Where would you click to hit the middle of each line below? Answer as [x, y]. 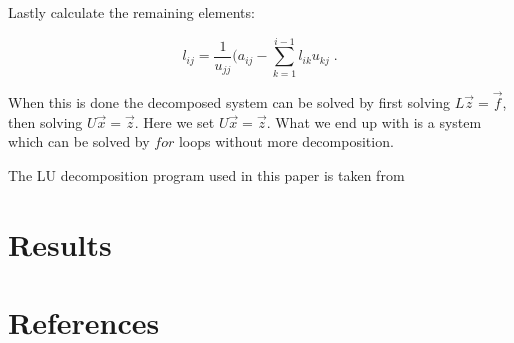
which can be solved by [79, 141]
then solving [45, 121]
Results [60, 243]
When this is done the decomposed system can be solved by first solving [229, 101]
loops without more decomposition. [286, 141]
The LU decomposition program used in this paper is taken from [206, 174]
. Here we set [174, 121]
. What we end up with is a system [374, 121]
